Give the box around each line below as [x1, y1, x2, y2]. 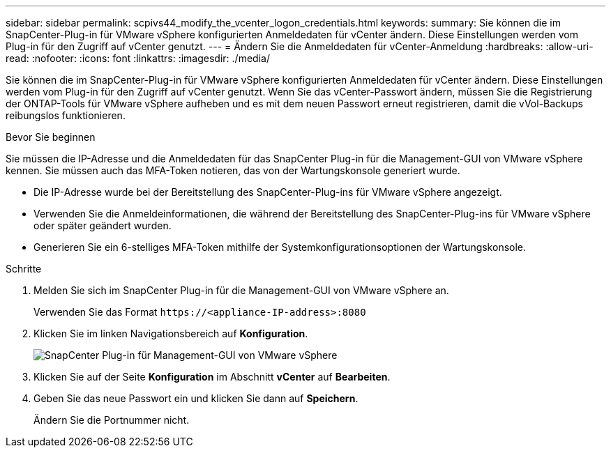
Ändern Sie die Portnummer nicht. [33, 414, 190, 426]
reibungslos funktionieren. [6, 109, 126, 121]
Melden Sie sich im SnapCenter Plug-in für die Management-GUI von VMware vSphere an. [33, 284, 449, 296]
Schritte [6, 263, 42, 275]
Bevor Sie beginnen [6, 131, 96, 143]
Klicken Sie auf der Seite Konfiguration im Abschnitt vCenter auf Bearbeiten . [33, 371, 391, 383]
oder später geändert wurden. [33, 220, 172, 231]
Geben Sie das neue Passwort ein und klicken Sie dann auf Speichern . [33, 392, 359, 404]
